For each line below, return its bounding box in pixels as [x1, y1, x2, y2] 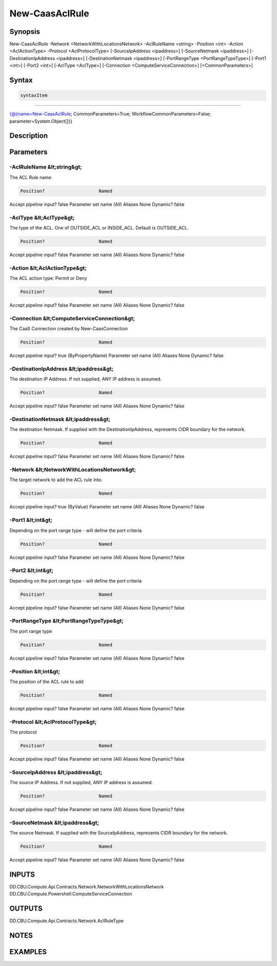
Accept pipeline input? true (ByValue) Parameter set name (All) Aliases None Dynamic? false [9, 504, 205, 510]
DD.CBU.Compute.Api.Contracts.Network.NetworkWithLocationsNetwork [9, 884, 164, 890]
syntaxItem [20, 92, 48, 99]
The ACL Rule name [9, 174, 52, 180]
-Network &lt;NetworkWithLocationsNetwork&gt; [9, 466, 136, 473]
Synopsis [9, 27, 41, 36]
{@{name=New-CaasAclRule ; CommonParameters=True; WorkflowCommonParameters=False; [9, 111, 211, 117]
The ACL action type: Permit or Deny [9, 275, 87, 281]
